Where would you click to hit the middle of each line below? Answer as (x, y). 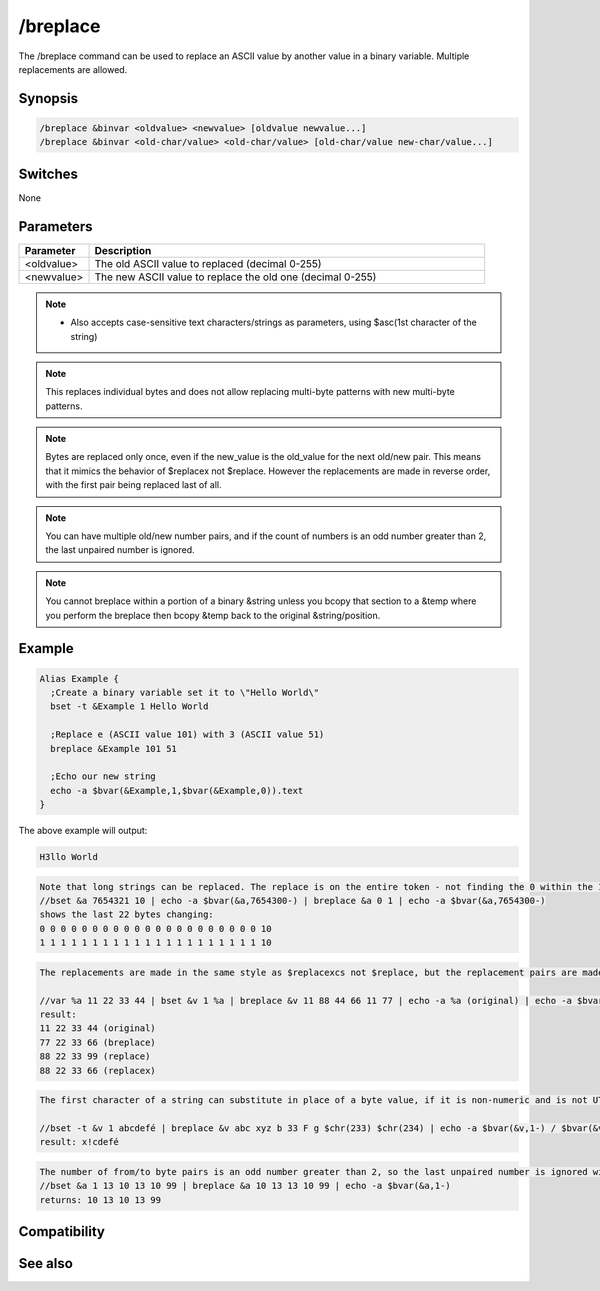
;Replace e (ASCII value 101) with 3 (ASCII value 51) (187, 734)
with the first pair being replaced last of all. (133, 485)
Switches (48, 173)
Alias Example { (79, 678)
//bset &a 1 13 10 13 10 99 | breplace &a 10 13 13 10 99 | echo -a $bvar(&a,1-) (245, 1186)
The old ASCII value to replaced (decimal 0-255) (208, 263)
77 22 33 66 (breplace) (98, 1042)
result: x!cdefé (79, 1142)
